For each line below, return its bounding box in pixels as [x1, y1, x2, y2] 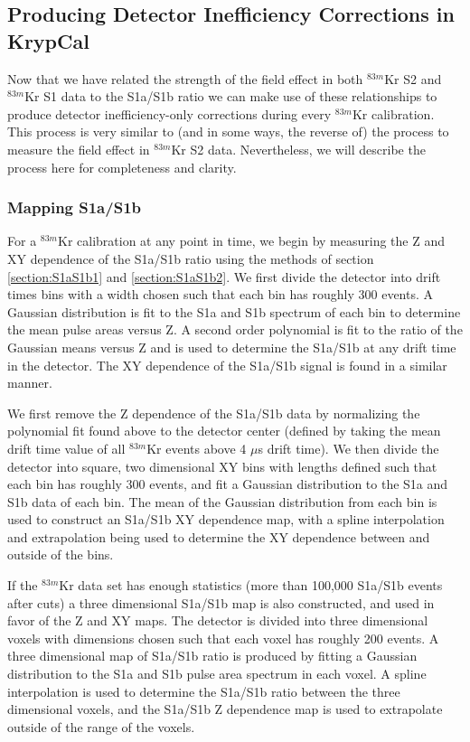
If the [7, 576, 38, 595]
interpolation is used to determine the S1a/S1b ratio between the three [7, 681, 400, 700]
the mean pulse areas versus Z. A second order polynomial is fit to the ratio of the [7, 320, 463, 339]
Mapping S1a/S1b [7, 196, 141, 219]
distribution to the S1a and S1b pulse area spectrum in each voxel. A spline [7, 664, 427, 683]
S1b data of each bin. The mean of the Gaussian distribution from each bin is [7, 492, 437, 511]
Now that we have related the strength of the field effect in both [7, 69, 363, 88]
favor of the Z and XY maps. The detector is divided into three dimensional [7, 611, 428, 630]
